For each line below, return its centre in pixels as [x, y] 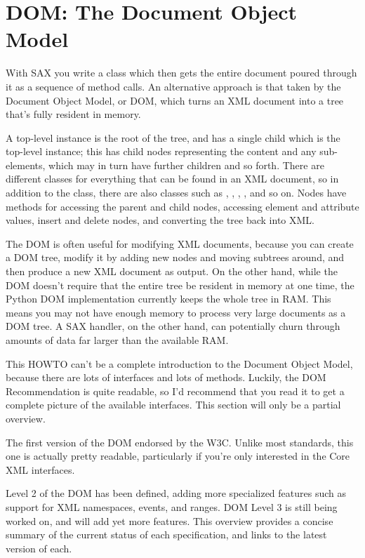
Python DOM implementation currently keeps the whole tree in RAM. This [168, 299]
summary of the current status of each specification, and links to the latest [166, 534]
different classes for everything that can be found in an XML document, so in [172, 179]
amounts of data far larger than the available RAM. [117, 340]
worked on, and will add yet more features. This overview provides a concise [170, 520]
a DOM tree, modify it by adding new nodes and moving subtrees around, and [175, 257]
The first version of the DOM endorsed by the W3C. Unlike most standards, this [180, 442]
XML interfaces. [40, 469]
